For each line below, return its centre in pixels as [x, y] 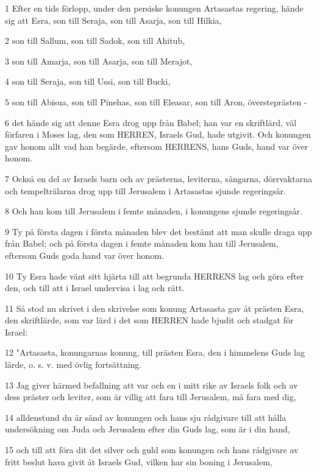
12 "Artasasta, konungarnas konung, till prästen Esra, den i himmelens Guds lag [155, 352]
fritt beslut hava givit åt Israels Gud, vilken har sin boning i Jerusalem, [139, 461]
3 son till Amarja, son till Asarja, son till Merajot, [99, 61]
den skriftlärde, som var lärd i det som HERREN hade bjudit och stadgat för [149, 320]
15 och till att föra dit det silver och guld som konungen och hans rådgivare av [152, 450]
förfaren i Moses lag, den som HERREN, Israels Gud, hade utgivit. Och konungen [158, 134]
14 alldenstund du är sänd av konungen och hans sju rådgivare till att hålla [146, 417]
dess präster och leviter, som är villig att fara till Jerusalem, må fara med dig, [151, 397]
